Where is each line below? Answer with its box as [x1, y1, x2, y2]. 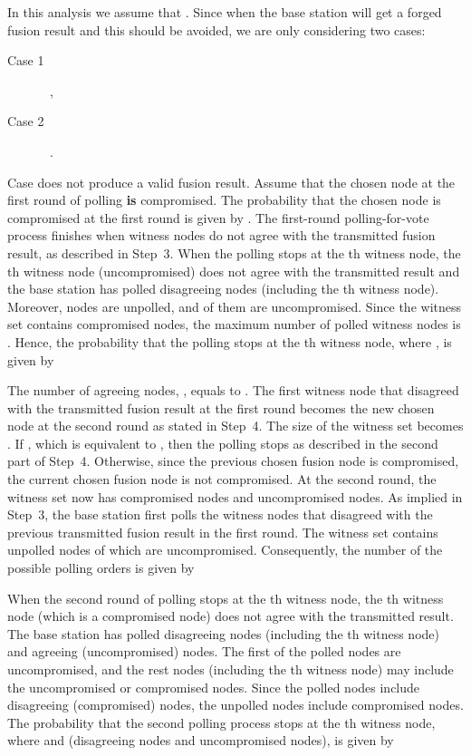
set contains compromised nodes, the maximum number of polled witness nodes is [7, 315, 461, 334]
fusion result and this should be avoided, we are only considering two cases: [7, 20, 426, 39]
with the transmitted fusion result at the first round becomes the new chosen [7, 398, 435, 417]
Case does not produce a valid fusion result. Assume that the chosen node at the [7, 172, 456, 191]
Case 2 [7, 111, 44, 131]
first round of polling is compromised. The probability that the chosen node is [7, 190, 441, 209]
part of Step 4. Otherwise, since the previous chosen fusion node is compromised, [7, 451, 459, 470]
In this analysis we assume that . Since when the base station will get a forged [7, 3, 442, 21]
